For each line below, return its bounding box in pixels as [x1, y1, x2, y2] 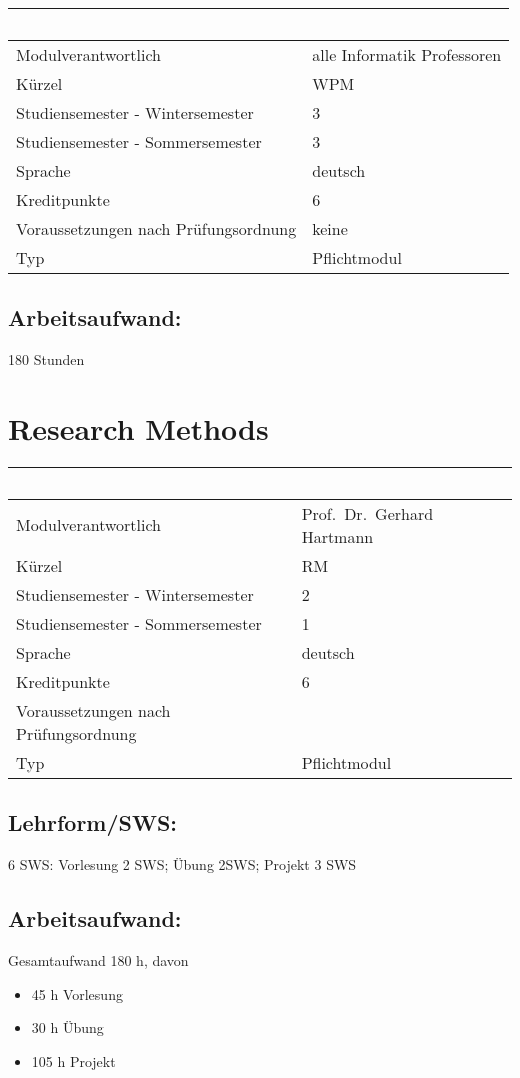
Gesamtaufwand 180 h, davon [8, 949, 189, 970]
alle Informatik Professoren [312, 43, 502, 66]
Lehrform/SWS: [8, 807, 178, 838]
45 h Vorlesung [31, 983, 123, 1004]
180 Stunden [8, 349, 85, 370]
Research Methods [8, 407, 269, 448]
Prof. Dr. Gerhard [301, 501, 434, 525]
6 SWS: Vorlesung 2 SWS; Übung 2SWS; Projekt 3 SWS [8, 854, 357, 875]
